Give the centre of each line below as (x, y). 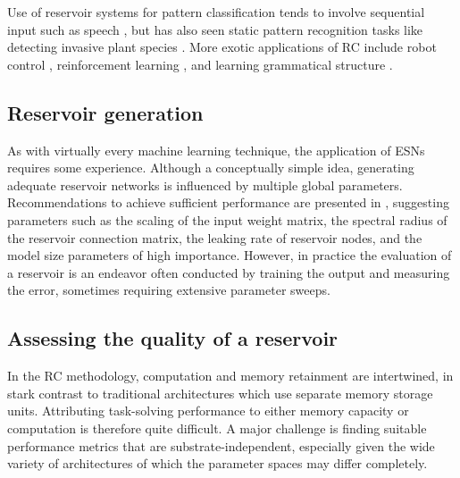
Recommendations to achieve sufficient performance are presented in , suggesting (228, 202)
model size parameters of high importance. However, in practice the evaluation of (230, 255)
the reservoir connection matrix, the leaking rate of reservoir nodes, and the (215, 237)
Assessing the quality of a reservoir (173, 338)
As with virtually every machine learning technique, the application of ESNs (216, 150)
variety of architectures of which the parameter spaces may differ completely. (217, 463)
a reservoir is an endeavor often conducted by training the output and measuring (229, 272)
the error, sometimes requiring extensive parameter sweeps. (169, 290)
